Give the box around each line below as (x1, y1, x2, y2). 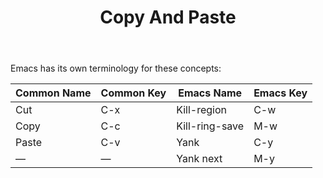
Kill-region (176, 103, 228, 117)
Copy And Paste (99, 6, 237, 29)
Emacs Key (253, 86, 308, 100)
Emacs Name (178, 86, 243, 100)
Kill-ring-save (176, 119, 245, 133)
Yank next (176, 152, 223, 166)
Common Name (15, 86, 92, 100)
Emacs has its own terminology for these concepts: (10, 62, 222, 75)
